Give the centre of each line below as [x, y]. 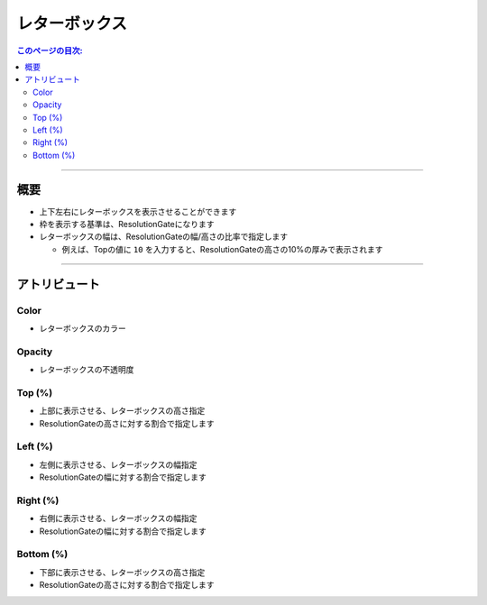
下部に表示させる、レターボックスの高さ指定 [122, 572]
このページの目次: [50, 50]
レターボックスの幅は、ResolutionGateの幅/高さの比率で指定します [164, 237]
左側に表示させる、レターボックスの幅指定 [118, 464]
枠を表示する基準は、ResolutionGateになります [127, 224]
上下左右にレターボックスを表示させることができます [138, 211]
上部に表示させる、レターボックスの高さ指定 [122, 411]
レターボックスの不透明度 [87, 370]
